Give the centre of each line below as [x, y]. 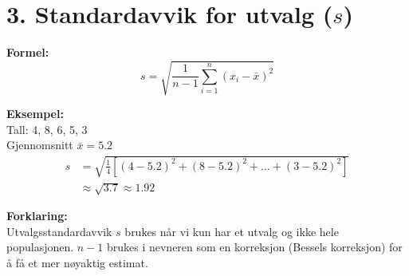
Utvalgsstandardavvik [59, 231]
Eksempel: [35, 114]
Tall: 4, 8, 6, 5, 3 [47, 129]
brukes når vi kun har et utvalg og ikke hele [232, 231]
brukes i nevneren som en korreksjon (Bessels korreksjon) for [254, 247]
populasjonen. [40, 247]
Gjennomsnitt [40, 145]
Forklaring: [37, 216]
